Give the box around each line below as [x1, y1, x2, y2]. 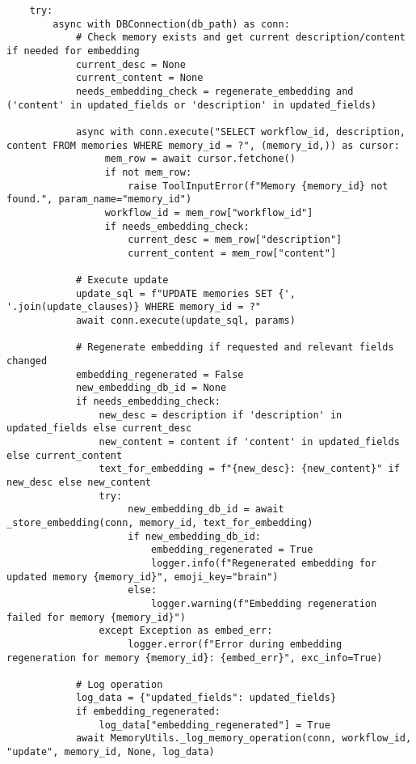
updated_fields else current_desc [6, 422, 192, 435]
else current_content [6, 449, 123, 461]
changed [6, 355, 48, 367]
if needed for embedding [6, 45, 140, 57]
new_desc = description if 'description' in [99, 409, 342, 421]
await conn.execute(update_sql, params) [75, 315, 296, 327]
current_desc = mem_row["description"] [128, 234, 342, 246]
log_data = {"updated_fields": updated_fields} [75, 692, 337, 704]
